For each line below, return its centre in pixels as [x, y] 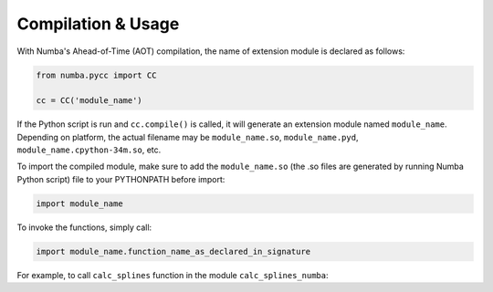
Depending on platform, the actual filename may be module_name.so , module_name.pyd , [188, 137]
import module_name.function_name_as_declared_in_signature [173, 251]
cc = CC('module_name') [89, 101]
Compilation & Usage [98, 24]
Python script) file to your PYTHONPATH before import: [121, 179]
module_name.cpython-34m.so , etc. [89, 150]
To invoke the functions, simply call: [84, 227]
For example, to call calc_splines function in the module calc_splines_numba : [173, 275]
